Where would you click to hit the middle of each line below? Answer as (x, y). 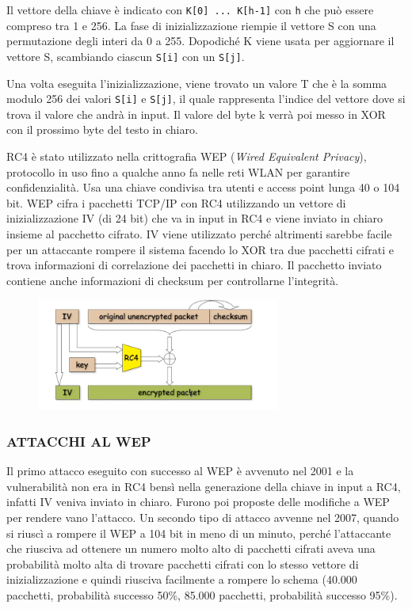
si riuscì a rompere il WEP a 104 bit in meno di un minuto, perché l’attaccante (199, 533)
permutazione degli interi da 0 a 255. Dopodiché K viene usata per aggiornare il (200, 41)
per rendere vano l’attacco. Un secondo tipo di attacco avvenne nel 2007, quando (203, 518)
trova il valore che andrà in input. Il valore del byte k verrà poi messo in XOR (196, 114)
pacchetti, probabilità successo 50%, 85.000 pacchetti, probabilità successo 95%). (202, 594)
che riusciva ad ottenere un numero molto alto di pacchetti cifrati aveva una (191, 548)
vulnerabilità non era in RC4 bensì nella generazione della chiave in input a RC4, (204, 486)
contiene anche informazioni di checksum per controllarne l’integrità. (173, 280)
